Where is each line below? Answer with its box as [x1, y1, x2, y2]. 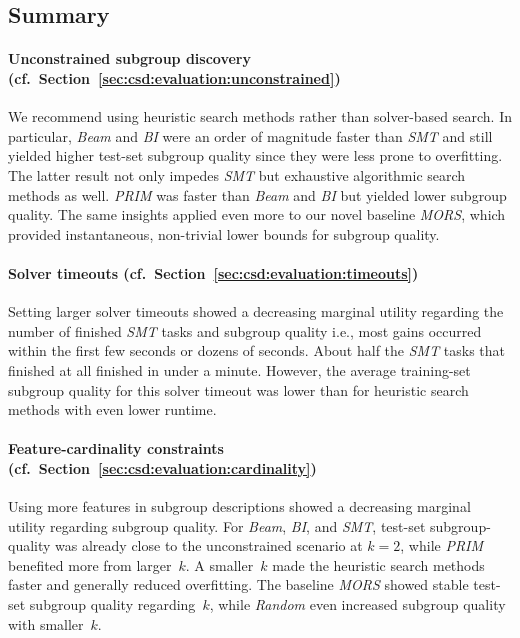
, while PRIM [400, 535, 484, 556]
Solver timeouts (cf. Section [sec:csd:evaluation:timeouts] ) [8, 262, 419, 283]
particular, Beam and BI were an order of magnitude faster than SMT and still [8, 125, 493, 146]
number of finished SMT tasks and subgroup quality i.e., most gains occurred [8, 320, 482, 341]
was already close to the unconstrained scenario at [55, 535, 363, 556]
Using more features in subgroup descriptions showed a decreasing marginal [8, 496, 471, 517]
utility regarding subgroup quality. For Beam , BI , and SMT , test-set [8, 515, 426, 536]
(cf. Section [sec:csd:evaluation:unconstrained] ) [8, 67, 341, 88]
